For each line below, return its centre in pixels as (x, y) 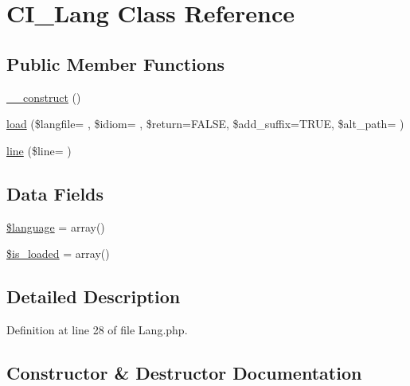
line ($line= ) (39, 150)
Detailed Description (94, 296)
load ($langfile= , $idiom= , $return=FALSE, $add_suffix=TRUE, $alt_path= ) (205, 124)
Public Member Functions (115, 63)
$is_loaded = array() (58, 253)
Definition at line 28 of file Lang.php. (97, 329)
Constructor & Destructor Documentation (184, 372)
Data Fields (55, 193)
